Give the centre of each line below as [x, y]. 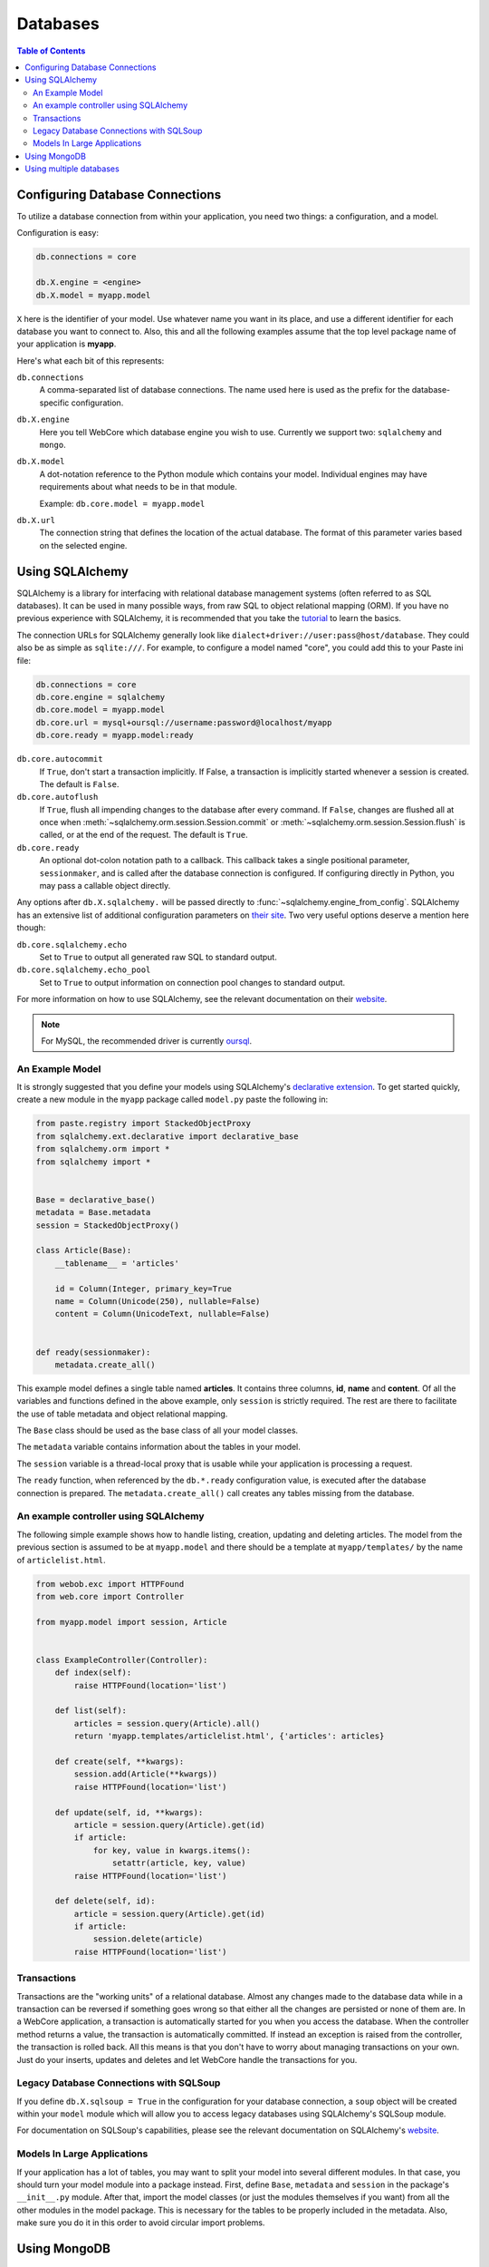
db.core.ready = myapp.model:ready [115, 735]
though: [31, 928]
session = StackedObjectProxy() [108, 1225]
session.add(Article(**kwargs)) [145, 1774]
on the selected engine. [83, 545]
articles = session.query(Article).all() [167, 1723]
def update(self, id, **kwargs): [129, 1812]
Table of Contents [51, 51]
